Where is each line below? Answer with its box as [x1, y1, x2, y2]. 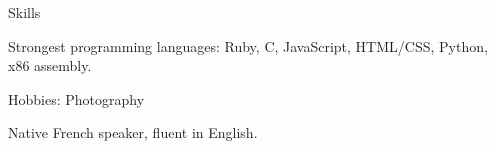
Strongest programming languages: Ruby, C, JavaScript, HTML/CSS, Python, [8, 35, 488, 56]
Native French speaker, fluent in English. [8, 122, 258, 143]
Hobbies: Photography [8, 88, 145, 109]
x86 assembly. [8, 55, 92, 76]
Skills [8, 2, 41, 22]
